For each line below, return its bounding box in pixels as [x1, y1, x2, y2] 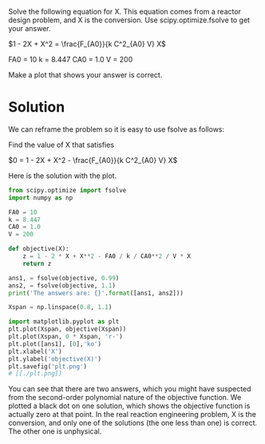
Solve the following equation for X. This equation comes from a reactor [8, 7, 242, 16]
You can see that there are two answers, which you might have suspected [8, 384, 251, 394]
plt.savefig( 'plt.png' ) [8, 363, 88, 371]
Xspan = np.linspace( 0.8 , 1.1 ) [8, 303, 113, 311]
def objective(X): [8, 245, 69, 253]
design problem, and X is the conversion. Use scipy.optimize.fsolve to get [8, 15, 250, 25]
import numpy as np [8, 193, 73, 202]
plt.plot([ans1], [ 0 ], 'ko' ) [8, 339, 102, 348]
